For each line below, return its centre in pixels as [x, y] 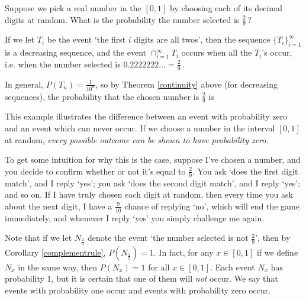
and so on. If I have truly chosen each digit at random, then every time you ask [149, 194]
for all [159, 267]
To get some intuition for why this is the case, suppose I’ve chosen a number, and [153, 159]
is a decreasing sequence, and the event [76, 52]
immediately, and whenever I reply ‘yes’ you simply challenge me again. [135, 217]
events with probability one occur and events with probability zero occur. [138, 290]
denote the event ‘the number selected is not [168, 238]
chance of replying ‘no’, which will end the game [212, 206]
